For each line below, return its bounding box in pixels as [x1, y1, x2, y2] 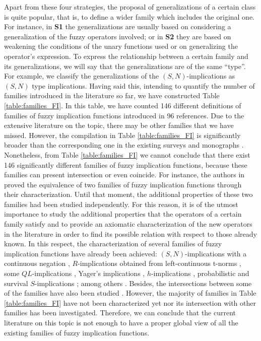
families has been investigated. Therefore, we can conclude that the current [4, 307, 236, 318]
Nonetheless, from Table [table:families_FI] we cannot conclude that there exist [4, 149, 250, 160]
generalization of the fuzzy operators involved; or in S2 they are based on [4, 31, 231, 41]
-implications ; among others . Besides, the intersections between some [34, 278, 252, 288]
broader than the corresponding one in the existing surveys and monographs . [4, 140, 244, 150]
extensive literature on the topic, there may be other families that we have [4, 120, 234, 130]
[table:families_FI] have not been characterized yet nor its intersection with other [4, 297, 256, 308]
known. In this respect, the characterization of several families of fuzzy [4, 238, 222, 249]
